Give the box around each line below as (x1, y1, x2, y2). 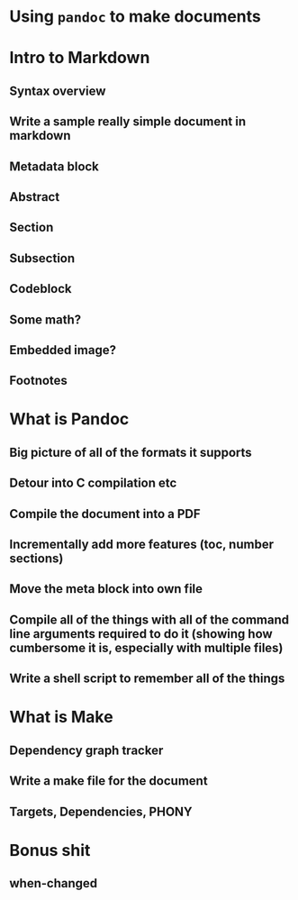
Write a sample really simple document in (9, 114, 246, 130)
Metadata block (9, 159, 99, 174)
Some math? (9, 312, 82, 327)
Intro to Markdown (9, 48, 150, 68)
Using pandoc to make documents (9, 6, 261, 27)
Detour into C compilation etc (9, 476, 177, 491)
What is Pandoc (9, 409, 130, 430)
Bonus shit (9, 840, 91, 860)
